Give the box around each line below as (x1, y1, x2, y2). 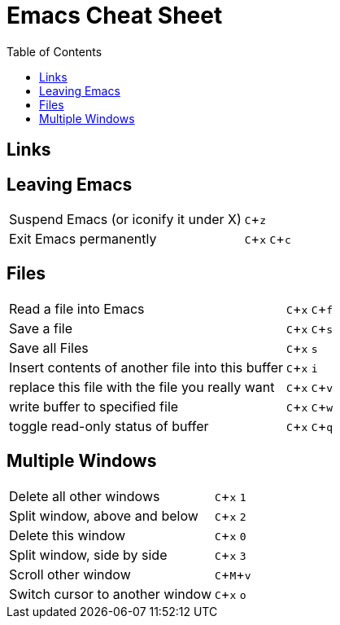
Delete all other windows (9, 487, 160, 504)
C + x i (286, 359, 318, 376)
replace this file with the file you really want (9, 378, 275, 395)
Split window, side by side (9, 546, 168, 563)
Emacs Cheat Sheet (7, 2, 223, 29)
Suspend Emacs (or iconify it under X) (9, 211, 242, 228)
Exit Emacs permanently (9, 231, 157, 248)
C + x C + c (244, 231, 291, 248)
